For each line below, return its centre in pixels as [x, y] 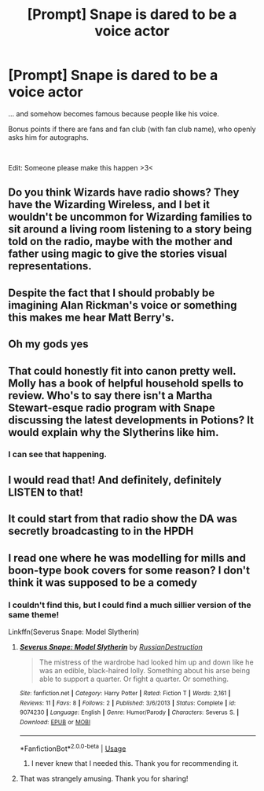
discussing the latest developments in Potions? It [131, 420]
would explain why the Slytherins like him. [114, 432]
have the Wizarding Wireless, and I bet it [109, 205]
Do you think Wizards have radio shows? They [124, 193]
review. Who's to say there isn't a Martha [110, 395]
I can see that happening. [58, 455]
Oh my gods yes [48, 344]
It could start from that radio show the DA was [123, 519]
